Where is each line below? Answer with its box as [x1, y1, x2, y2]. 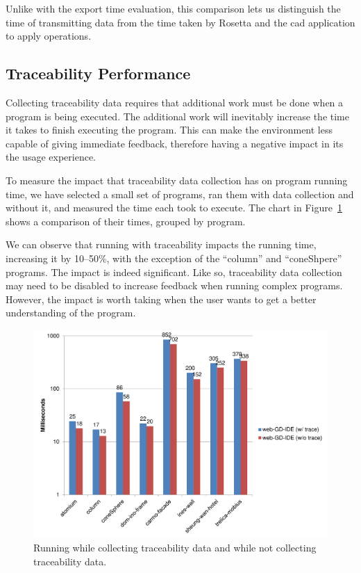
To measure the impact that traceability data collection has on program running [6, 172, 348, 187]
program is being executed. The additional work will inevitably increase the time [6, 108, 349, 123]
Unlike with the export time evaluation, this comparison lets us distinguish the [6, 1, 341, 15]
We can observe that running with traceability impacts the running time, [6, 237, 317, 252]
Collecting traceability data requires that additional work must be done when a [6, 95, 344, 109]
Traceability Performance [6, 63, 191, 84]
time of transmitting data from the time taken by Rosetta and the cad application [6, 15, 355, 29]
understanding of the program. [6, 305, 136, 320]
